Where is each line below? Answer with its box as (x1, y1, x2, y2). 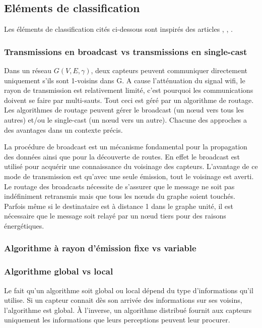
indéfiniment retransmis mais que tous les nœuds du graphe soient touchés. (4, 191, 235, 201)
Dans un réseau (4, 65, 52, 76)
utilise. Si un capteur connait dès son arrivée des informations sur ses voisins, (4, 295, 242, 305)
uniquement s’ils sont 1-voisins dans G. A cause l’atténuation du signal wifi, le (4, 75, 245, 85)
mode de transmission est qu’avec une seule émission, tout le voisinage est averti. (4, 171, 254, 181)
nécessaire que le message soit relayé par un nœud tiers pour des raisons (4, 210, 226, 221)
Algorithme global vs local (4, 265, 113, 278)
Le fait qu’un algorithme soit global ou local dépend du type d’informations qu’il (4, 285, 253, 295)
